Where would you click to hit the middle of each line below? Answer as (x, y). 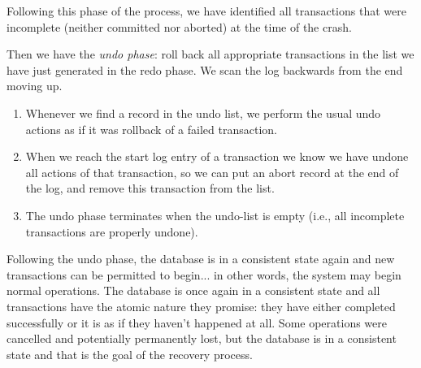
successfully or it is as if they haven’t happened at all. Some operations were (197, 322)
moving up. (35, 86)
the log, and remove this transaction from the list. (150, 188)
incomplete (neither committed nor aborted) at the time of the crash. (179, 26)
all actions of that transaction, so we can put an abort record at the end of (212, 172)
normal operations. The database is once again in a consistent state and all (193, 290)
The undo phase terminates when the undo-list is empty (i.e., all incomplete (215, 215)
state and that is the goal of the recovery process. (130, 354)
